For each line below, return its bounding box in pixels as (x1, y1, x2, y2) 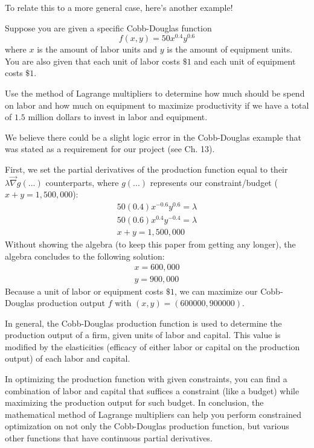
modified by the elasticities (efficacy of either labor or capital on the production (5, 340, 300, 353)
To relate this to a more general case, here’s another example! (5, 1, 233, 13)
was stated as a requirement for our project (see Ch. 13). (5, 142, 215, 155)
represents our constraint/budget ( (150, 176, 278, 188)
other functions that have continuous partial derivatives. (5, 432, 213, 444)
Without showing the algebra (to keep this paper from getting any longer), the (5, 238, 296, 251)
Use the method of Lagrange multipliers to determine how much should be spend (5, 87, 305, 100)
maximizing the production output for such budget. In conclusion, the (5, 396, 264, 409)
